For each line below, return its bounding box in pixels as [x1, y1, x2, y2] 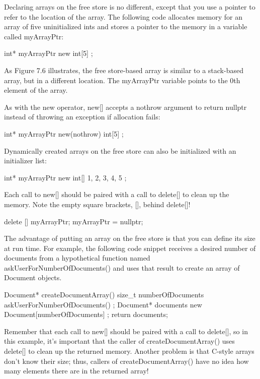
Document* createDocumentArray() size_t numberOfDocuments [4, 289, 204, 300]
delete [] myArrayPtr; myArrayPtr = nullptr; [4, 216, 143, 226]
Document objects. [4, 272, 62, 283]
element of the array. [4, 85, 68, 95]
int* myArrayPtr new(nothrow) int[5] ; [4, 128, 124, 139]
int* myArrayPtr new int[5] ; [4, 48, 93, 58]
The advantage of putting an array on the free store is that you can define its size [4, 233, 255, 243]
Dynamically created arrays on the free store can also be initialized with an [4, 145, 236, 156]
